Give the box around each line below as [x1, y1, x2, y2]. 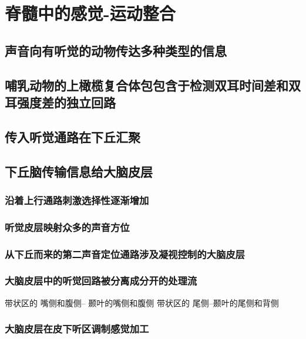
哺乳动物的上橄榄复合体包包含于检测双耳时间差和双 [5, 76, 301, 94]
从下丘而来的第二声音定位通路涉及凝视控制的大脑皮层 [5, 246, 245, 261]
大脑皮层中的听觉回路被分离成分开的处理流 [5, 273, 197, 288]
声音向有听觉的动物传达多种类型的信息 [5, 41, 227, 59]
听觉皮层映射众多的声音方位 [5, 219, 130, 234]
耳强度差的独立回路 [5, 93, 116, 111]
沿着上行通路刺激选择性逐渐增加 [5, 192, 149, 207]
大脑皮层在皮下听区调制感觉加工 [5, 321, 149, 336]
